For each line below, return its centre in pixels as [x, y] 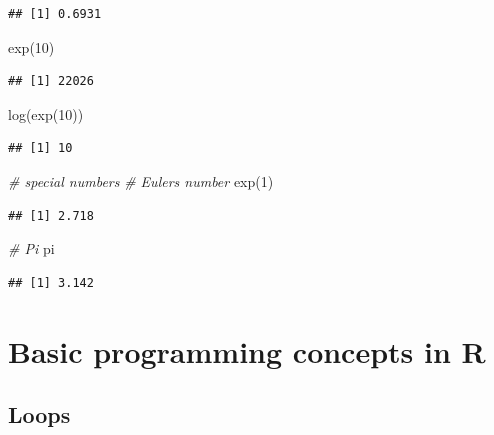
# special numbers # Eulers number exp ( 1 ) [141, 180]
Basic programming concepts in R [247, 350]
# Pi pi [31, 248]
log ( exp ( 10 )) [46, 113]
